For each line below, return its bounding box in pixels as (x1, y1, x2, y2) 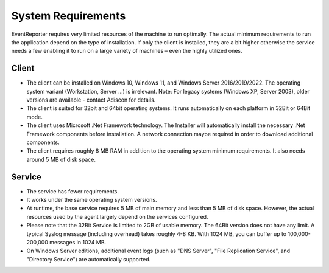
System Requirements (11, 9, 126, 22)
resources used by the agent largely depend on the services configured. (26, 213, 208, 220)
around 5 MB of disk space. (26, 156, 96, 163)
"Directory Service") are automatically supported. (26, 255, 151, 263)
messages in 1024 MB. (49, 239, 107, 246)
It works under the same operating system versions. (26, 196, 158, 204)
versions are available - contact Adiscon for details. (26, 96, 156, 103)
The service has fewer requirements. (26, 187, 119, 195)
